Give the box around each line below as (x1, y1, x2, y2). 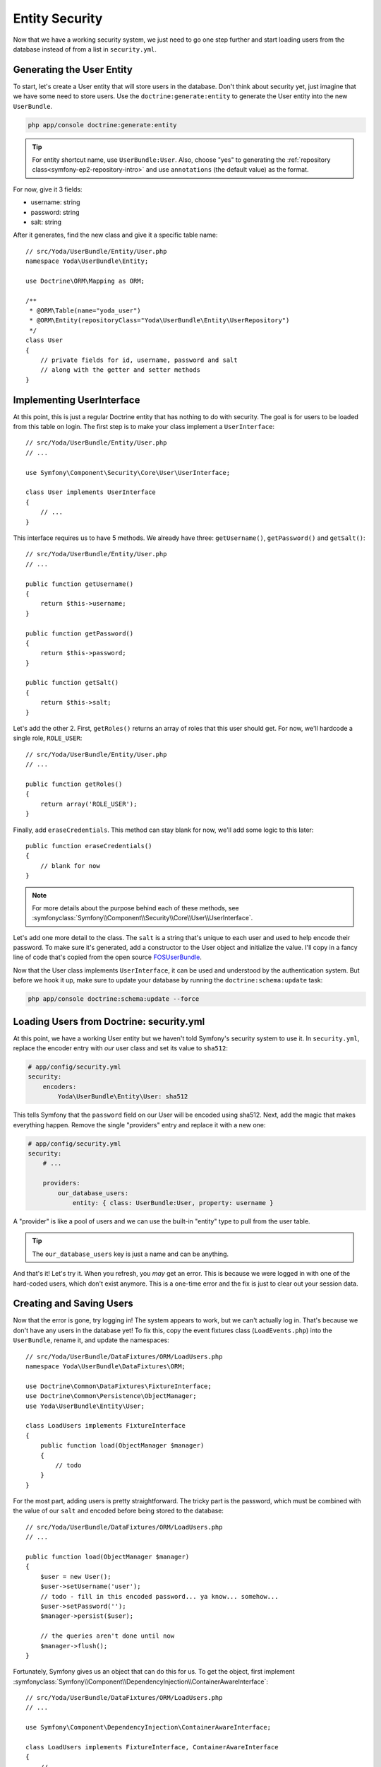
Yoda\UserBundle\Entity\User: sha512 (57, 1093, 188, 1100)
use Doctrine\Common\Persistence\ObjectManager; (25, 1392, 197, 1400)
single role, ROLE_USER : (13, 734, 83, 742)
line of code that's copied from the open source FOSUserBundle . (13, 953, 202, 961)
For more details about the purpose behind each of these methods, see (32, 903, 239, 912)
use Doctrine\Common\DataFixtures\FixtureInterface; (25, 1382, 212, 1390)
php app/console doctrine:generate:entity (28, 121, 177, 129)
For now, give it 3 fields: (13, 184, 83, 194)
